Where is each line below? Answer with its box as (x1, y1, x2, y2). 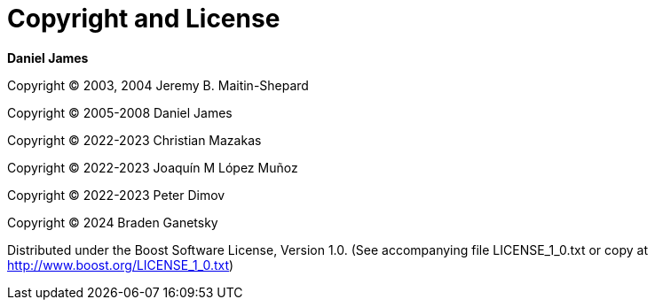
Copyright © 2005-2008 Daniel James (7, 104, 233, 120)
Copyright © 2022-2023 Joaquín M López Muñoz (7, 159, 298, 175)
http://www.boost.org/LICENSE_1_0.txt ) (7, 257, 234, 272)
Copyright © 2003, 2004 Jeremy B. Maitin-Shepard (7, 77, 309, 93)
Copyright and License (7, 4, 280, 34)
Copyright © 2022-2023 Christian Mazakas (7, 132, 262, 148)
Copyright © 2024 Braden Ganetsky (7, 214, 218, 230)
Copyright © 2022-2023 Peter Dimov (7, 187, 225, 203)
